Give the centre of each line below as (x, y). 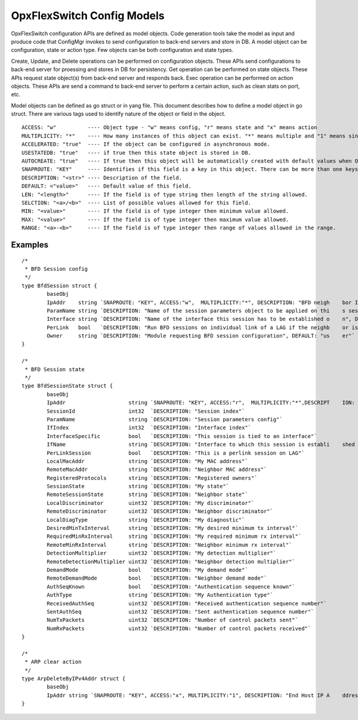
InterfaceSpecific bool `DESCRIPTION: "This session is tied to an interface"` (182, 436)
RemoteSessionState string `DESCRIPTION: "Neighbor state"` (147, 495)
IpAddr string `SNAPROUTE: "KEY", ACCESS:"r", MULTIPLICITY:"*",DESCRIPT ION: (201, 403)
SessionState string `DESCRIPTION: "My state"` (138, 486)
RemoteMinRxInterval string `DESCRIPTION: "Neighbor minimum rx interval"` (169, 545)
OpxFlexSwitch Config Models (88, 16)
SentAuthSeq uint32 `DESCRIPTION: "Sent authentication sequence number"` (180, 612)
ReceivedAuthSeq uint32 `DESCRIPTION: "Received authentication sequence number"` (187, 603)
